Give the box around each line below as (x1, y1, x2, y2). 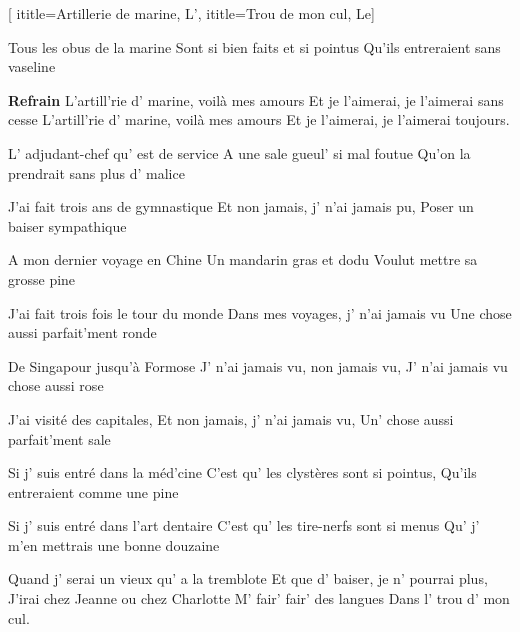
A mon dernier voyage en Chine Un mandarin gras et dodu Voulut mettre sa (8, 249, 478, 270)
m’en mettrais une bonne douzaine (8, 534, 220, 555)
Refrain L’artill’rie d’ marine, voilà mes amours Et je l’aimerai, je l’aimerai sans (8, 89, 504, 110)
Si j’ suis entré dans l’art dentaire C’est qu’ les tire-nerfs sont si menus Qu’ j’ (8, 515, 480, 536)
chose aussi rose (8, 375, 104, 396)
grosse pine (8, 268, 76, 289)
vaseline (8, 56, 56, 77)
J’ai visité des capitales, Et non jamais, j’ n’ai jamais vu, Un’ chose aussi (8, 408, 454, 429)
